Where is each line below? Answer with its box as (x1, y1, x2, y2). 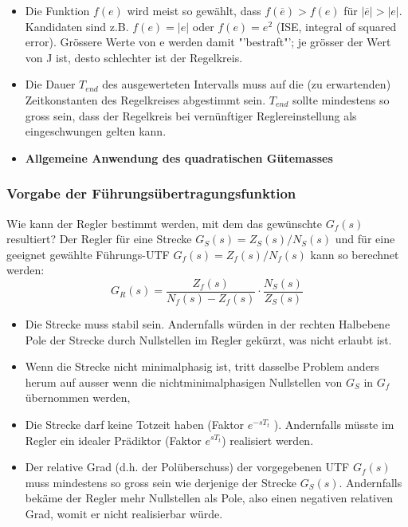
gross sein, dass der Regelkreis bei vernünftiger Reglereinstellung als (25, 107, 357, 124)
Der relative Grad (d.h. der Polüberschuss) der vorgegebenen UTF (25, 458, 350, 475)
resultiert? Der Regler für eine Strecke (6, 230, 192, 247)
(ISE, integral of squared (276, 18, 397, 34)
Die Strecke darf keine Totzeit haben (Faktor (25, 415, 245, 432)
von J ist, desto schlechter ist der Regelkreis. (25, 49, 243, 65)
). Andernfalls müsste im (273, 415, 394, 432)
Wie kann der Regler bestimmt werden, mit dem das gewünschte (6, 214, 322, 231)
